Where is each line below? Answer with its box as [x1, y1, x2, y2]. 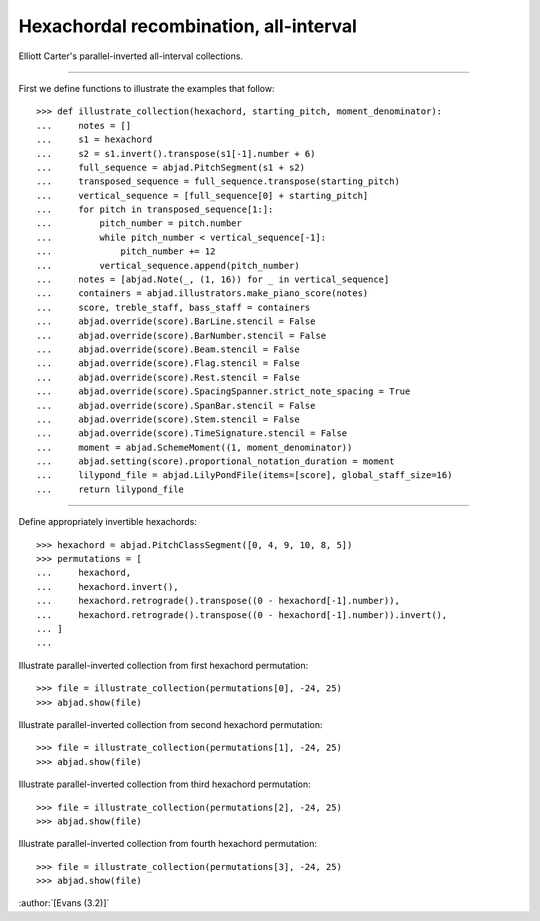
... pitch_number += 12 [36, 246, 216, 257]
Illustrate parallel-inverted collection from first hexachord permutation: [18, 659, 309, 671]
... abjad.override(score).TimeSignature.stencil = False [36, 428, 348, 439]
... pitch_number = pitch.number [36, 218, 242, 229]
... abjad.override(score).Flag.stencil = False [36, 358, 300, 369]
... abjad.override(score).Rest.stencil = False [36, 371, 300, 383]
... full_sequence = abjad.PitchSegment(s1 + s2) [36, 161, 305, 173]
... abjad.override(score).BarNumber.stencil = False [36, 330, 327, 341]
